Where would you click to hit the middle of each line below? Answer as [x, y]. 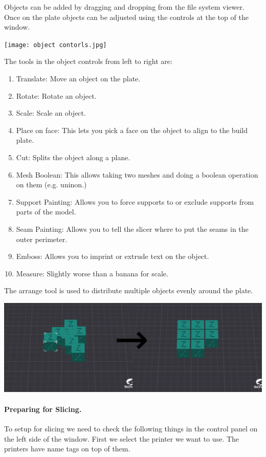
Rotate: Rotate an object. [56, 95]
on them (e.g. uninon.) [51, 184]
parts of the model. [46, 212]
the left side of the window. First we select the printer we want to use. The [122, 438]
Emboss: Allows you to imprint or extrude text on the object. [113, 256]
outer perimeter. [42, 239]
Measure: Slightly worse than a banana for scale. [92, 273]
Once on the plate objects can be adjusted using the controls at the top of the [126, 17]
